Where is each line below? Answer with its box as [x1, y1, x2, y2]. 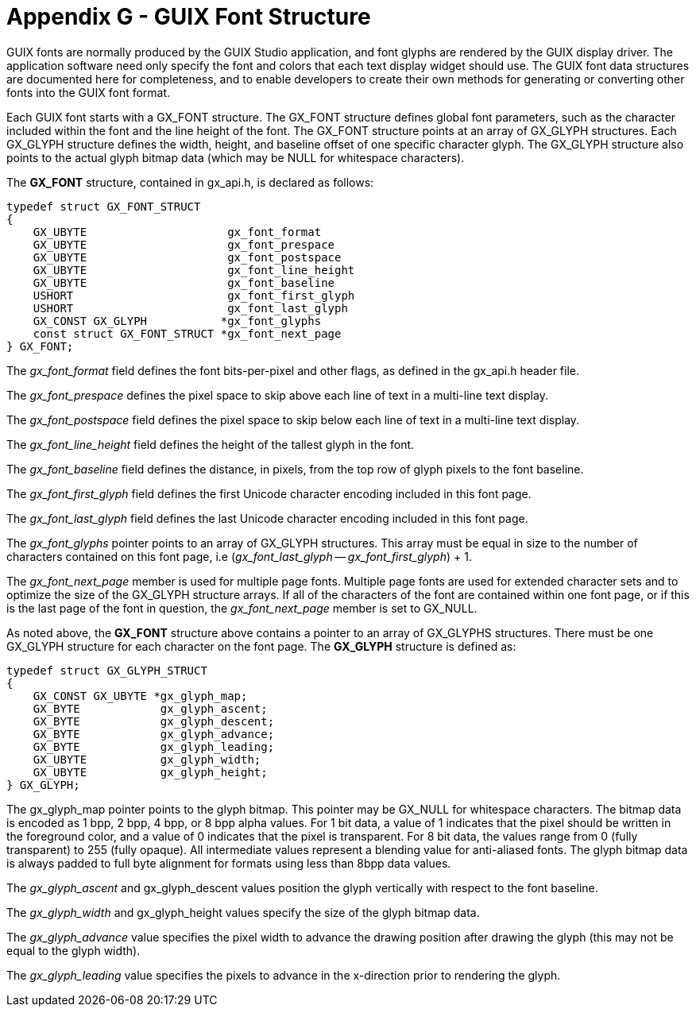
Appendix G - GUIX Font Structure [6, 3, 371, 30]
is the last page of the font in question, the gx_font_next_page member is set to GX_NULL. [6, 601, 478, 615]
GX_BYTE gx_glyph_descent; [33, 714, 275, 728]
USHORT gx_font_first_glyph [33, 288, 355, 302]
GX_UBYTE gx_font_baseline [33, 276, 335, 289]
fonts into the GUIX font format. [6, 85, 171, 99]
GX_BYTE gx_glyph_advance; [33, 727, 275, 740]
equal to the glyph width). [6, 943, 141, 957]
